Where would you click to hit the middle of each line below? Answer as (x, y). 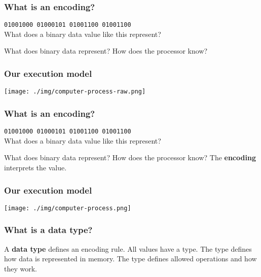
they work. (21, 268)
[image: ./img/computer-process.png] (68, 208)
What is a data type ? (48, 230)
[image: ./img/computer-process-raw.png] (75, 92)
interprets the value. (35, 167)
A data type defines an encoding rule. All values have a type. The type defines (128, 248)
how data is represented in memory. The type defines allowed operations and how (130, 259)
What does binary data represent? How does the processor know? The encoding (130, 157)
